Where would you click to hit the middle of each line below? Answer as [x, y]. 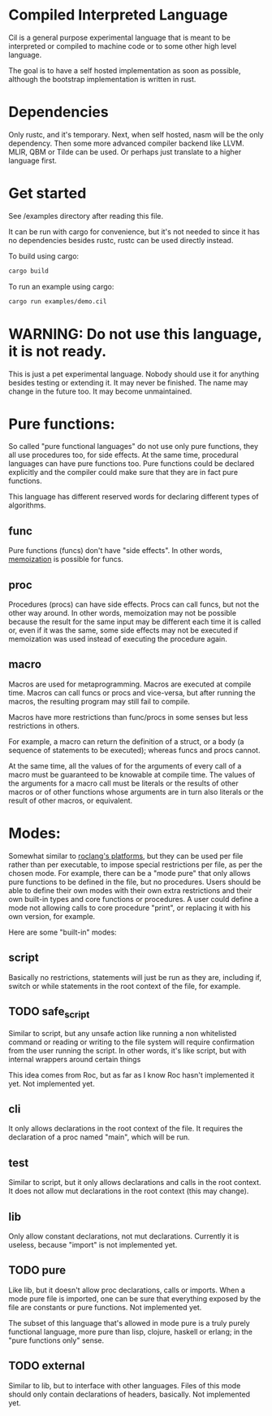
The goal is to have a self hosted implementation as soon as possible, [125, 70]
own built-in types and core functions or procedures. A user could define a [134, 899]
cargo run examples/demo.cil [58, 301]
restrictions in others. [44, 725]
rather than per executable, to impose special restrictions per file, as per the [136, 865]
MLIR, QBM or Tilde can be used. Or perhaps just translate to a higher [125, 151]
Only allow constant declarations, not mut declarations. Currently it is [124, 1236]
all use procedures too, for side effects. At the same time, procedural [123, 455]
